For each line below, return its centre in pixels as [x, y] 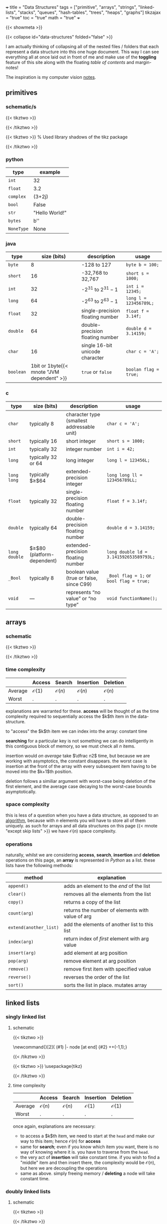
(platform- [42, 554]
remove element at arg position [100, 961]
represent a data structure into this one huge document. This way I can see [82, 52]
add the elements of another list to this [108, 925]
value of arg [78, 917]
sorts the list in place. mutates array [105, 985]
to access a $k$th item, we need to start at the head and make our [87, 1136]
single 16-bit [97, 346]
